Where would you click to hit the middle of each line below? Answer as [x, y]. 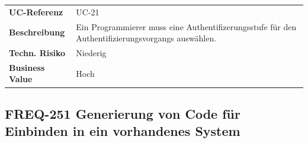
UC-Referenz [36, 12]
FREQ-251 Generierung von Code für [123, 113]
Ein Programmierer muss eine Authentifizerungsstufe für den [186, 26]
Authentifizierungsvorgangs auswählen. [146, 38]
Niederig [91, 53]
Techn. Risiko [37, 53]
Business [27, 67]
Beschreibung [37, 32]
